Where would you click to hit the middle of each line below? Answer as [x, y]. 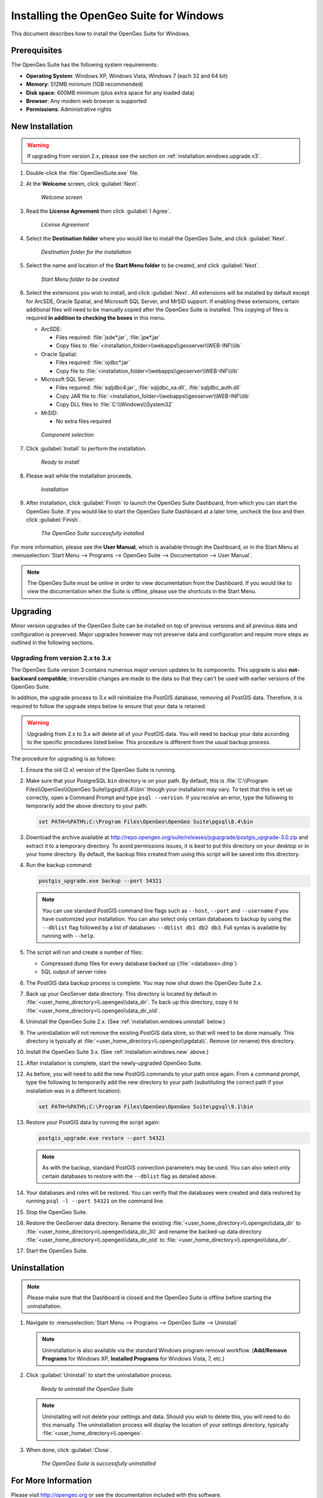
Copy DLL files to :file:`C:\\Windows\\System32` [115, 404]
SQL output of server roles [74, 972]
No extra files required [83, 421]
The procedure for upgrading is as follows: [64, 759]
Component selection [67, 435]
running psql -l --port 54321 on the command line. [95, 1201]
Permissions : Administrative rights [69, 109]
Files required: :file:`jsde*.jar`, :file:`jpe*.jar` [108, 337]
